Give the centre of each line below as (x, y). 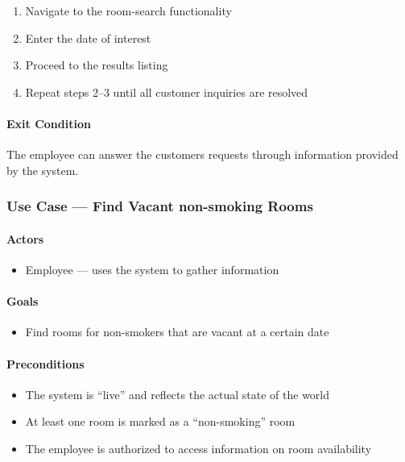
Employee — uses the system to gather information (152, 269)
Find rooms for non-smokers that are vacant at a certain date (177, 332)
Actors (25, 238)
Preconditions (45, 363)
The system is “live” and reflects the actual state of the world (178, 394)
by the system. (43, 170)
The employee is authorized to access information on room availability (198, 448)
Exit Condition (49, 123)
